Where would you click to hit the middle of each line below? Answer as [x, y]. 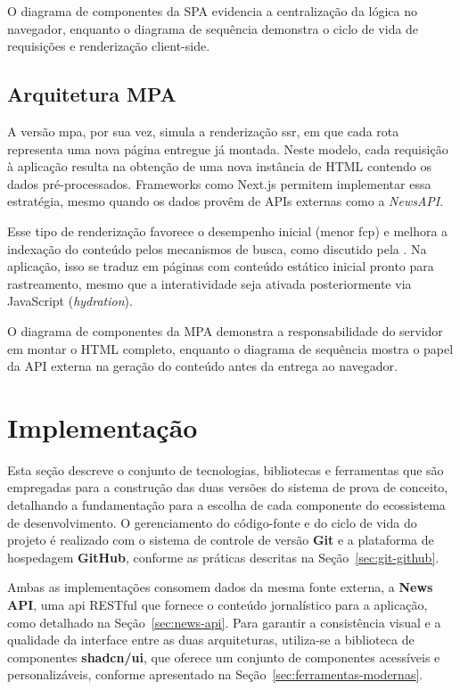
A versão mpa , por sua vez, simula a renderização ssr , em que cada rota [203, 131]
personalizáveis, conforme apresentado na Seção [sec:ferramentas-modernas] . [215, 674]
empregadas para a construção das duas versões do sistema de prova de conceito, [228, 487]
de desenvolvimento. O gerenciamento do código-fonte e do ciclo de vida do [212, 522]
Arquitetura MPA [92, 94]
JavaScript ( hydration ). [70, 301]
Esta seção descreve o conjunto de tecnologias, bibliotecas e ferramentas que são [226, 469]
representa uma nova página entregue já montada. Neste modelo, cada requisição [228, 148]
